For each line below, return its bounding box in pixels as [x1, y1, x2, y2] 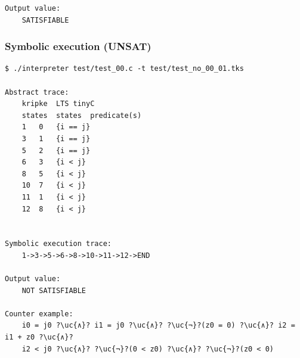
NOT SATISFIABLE [21, 286, 86, 295]
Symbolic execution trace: [5, 239, 112, 248]
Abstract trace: [5, 88, 69, 96]
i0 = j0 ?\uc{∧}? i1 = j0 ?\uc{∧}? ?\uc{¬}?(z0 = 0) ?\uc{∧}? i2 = [21, 321, 295, 330]
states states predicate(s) [21, 111, 142, 120]
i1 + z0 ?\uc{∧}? [5, 333, 73, 342]
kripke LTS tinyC [21, 99, 95, 108]
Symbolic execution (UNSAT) [5, 39, 151, 54]
